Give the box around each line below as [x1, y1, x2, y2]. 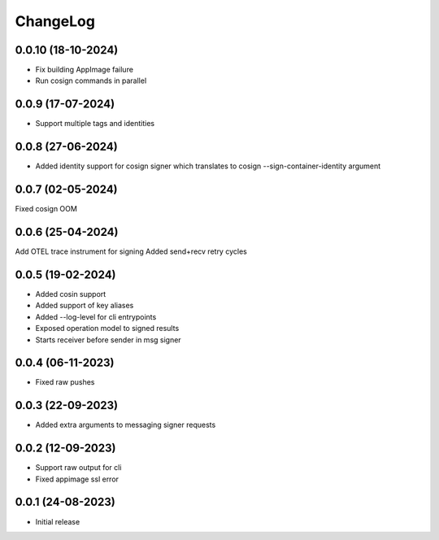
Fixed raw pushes [35, 377, 95, 387]
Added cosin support [35, 289, 106, 298]
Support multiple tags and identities [35, 119, 154, 128]
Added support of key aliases [35, 301, 134, 311]
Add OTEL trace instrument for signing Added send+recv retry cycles [15, 246, 247, 256]
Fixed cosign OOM [15, 204, 77, 214]
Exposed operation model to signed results [35, 324, 180, 333]
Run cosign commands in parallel [35, 76, 147, 85]
